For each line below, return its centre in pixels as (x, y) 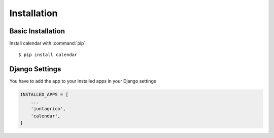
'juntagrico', (48, 109)
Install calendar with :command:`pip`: (48, 43)
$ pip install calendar (48, 55)
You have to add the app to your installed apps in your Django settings (83, 81)
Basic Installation (37, 31)
